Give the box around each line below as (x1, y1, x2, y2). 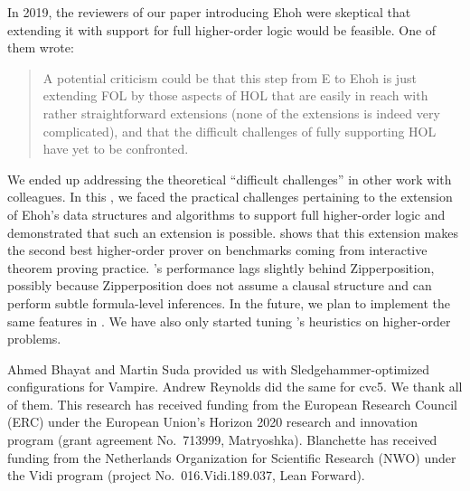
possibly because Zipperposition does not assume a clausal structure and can (7, 276, 432, 295)
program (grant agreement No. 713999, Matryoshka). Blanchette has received (7, 430, 437, 449)
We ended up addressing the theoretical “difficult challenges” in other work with (7, 169, 452, 188)
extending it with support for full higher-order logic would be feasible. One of (7, 20, 437, 39)
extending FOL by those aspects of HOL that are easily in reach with (42, 86, 428, 105)
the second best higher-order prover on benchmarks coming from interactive (7, 241, 428, 260)
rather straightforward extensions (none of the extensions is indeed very (42, 103, 440, 122)
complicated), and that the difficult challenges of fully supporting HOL (42, 121, 437, 140)
